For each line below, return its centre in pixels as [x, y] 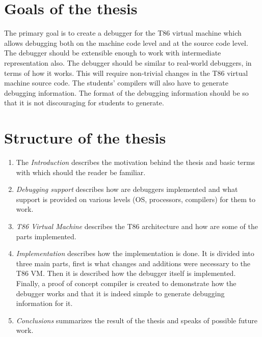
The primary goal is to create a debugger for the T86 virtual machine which [123, 33]
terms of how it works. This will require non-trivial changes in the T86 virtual [126, 73]
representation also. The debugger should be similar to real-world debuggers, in [128, 62]
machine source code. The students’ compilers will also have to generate [116, 83]
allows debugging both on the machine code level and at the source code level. [126, 43]
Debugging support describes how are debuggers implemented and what [127, 189]
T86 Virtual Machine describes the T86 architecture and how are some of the [137, 226]
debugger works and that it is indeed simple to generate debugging [120, 293]
